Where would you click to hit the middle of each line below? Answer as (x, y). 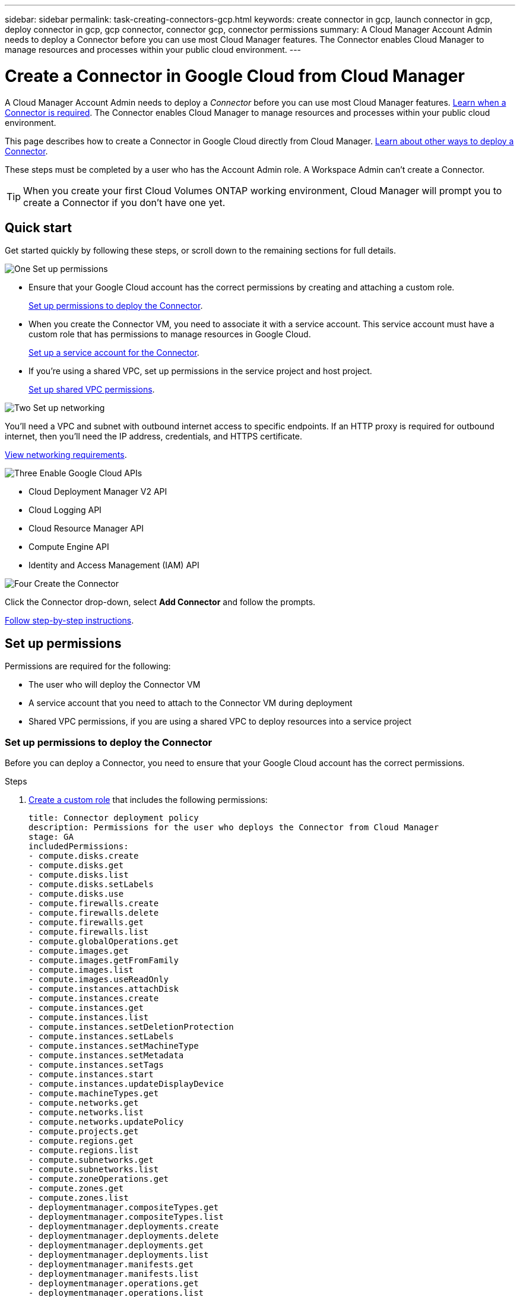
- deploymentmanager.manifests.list (114, 1274)
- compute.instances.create (94, 998)
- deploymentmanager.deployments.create (124, 1226)
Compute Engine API (69, 547)
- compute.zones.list (79, 1198)
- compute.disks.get (76, 865)
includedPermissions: (79, 846)
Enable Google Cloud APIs (91, 473)
